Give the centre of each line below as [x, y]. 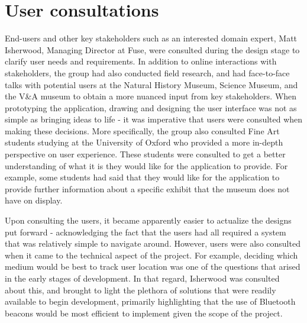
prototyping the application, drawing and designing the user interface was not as [151, 107]
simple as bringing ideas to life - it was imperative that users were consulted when [154, 119]
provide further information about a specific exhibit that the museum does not [147, 188]
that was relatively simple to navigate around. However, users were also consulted [153, 243]
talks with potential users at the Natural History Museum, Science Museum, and [151, 84]
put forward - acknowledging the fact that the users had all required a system [146, 232]
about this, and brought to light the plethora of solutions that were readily [140, 290]
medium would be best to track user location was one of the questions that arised [153, 267]
